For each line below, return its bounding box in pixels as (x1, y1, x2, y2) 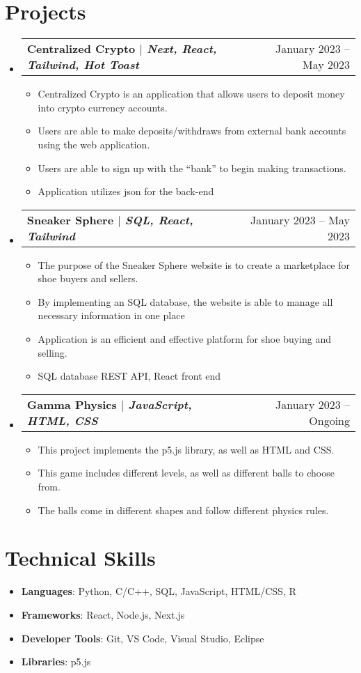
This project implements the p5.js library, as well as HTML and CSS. (38, 442, 335, 456)
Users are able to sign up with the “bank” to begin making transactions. (38, 160, 346, 175)
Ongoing (309, 412, 350, 428)
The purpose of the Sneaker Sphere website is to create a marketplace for (38, 257, 351, 272)
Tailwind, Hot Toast (26, 56, 140, 73)
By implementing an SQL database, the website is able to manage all (38, 294, 333, 309)
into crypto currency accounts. (38, 100, 168, 114)
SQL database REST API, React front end (38, 369, 221, 383)
